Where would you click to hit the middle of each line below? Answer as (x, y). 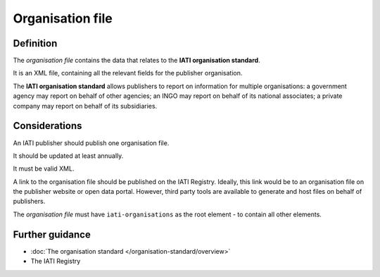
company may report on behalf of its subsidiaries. (85, 106)
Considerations (47, 126)
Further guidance (52, 234)
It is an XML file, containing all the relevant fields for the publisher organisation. (128, 73)
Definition (35, 43)
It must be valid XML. (44, 168)
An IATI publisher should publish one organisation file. (91, 143)
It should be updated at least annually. (68, 156)
